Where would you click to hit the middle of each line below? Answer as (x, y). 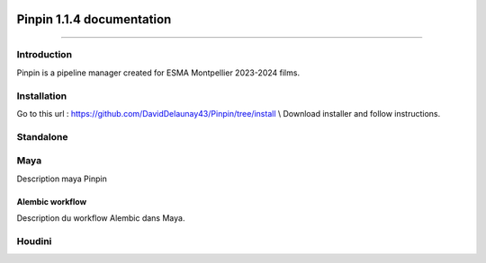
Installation (42, 96)
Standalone (42, 136)
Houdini (34, 241)
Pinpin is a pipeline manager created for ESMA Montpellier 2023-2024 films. (158, 73)
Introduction (44, 55)
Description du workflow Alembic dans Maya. (101, 218)
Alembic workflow (52, 201)
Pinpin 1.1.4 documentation (94, 19)
